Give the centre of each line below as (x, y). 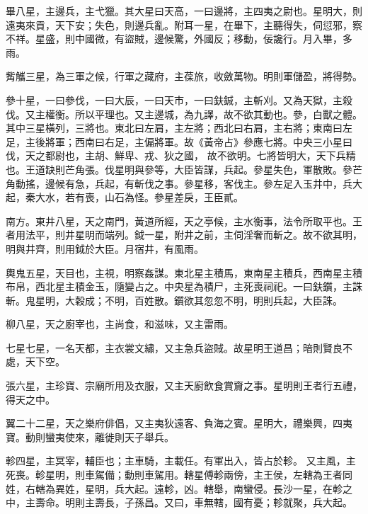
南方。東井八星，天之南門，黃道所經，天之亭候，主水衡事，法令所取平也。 (179, 221)
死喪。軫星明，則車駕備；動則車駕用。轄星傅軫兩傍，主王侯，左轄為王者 (174, 475)
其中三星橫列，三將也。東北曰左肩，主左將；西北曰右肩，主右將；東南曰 (174, 128)
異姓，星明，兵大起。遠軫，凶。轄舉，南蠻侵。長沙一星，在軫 (199, 488)
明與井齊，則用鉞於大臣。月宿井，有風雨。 (105, 248)
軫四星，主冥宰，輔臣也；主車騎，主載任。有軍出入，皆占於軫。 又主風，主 (181, 461)
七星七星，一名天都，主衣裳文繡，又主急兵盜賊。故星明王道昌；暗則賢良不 (179, 347)
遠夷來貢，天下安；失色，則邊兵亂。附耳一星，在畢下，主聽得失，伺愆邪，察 (184, 24)
